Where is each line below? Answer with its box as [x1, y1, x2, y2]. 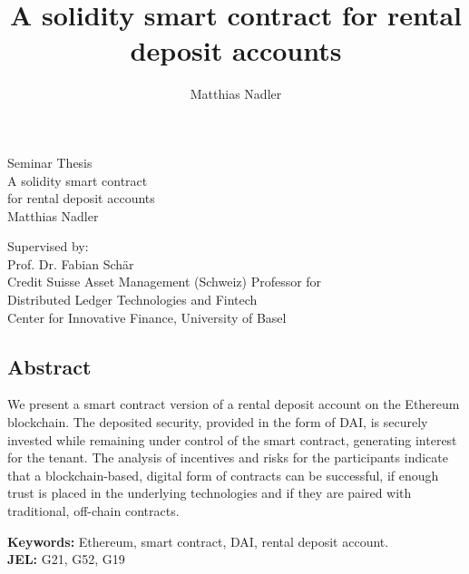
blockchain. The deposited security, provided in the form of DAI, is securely [7, 413, 428, 432]
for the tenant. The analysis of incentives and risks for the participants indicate [7, 448, 448, 467]
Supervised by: [7, 237, 89, 256]
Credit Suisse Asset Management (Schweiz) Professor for [7, 272, 322, 291]
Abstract [7, 352, 92, 380]
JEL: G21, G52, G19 [7, 550, 125, 569]
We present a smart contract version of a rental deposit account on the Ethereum [7, 394, 460, 413]
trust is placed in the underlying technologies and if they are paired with [7, 483, 412, 502]
